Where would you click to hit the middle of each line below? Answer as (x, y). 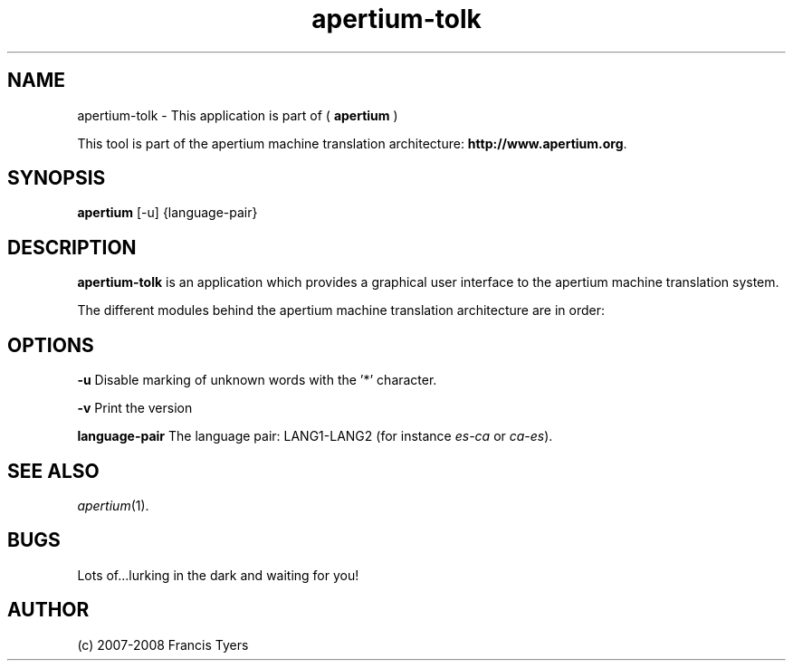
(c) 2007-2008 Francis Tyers (163, 644)
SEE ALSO (53, 471)
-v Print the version (135, 408)
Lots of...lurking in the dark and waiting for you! (218, 575)
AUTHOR (48, 610)
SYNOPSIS (57, 178)
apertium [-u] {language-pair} (167, 213)
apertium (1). (113, 505)
